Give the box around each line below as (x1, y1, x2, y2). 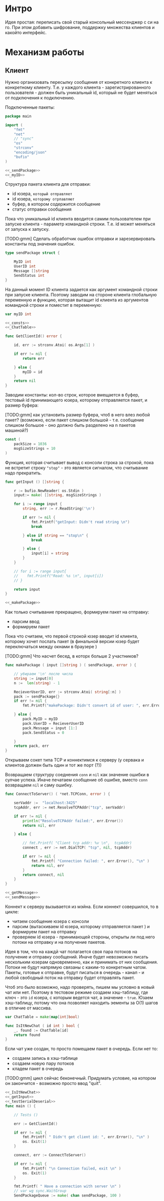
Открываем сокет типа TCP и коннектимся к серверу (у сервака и (5, 757, 144, 763)
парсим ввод (12, 618, 40, 625)
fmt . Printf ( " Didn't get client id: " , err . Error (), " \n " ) (22, 1135, 150, 1140)
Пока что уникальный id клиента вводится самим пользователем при (5, 216, 151, 222)
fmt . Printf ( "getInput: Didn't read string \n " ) (31, 519, 130, 524)
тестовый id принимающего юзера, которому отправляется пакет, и (5, 397, 147, 403)
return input (14, 587, 41, 592)
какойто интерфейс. (5, 29, 47, 35)
